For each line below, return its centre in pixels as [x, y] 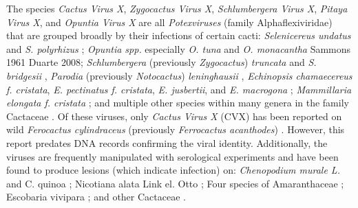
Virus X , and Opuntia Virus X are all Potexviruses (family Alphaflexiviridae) [169, 22]
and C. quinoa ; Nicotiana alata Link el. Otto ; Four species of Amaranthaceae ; [175, 183]
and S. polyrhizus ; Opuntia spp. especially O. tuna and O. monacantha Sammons [179, 48]
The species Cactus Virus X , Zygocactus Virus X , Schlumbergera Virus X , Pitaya [177, 8]
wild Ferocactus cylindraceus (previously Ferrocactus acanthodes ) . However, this [176, 129]
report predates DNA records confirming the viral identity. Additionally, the [167, 142]
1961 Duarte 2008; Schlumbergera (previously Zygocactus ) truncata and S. [161, 62]
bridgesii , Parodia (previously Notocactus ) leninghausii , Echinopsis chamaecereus [179, 75]
